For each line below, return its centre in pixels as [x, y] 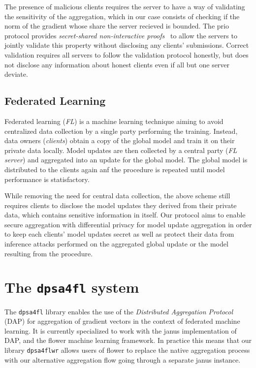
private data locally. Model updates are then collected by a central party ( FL [121, 150]
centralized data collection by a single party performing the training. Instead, [121, 131]
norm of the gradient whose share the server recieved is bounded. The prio [117, 26]
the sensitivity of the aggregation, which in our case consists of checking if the [122, 16]
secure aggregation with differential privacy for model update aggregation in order [128, 224]
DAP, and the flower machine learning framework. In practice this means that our [128, 340]
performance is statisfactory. [47, 179]
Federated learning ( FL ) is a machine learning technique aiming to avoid [114, 121]
